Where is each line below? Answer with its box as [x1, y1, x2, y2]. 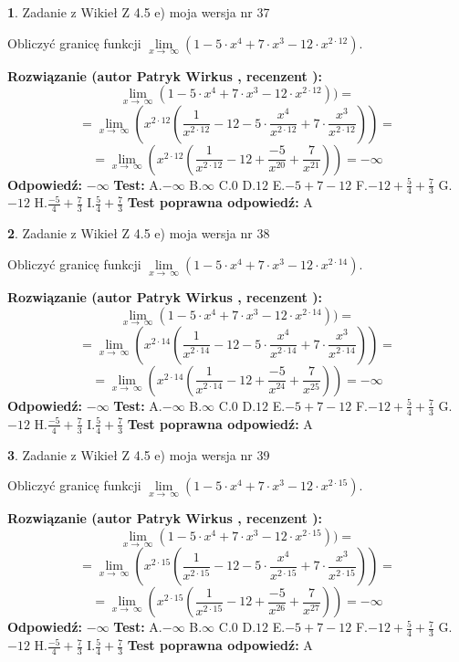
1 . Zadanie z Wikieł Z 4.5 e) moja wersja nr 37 [7, 3, 270, 21]
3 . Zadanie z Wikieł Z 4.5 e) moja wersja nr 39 [7, 445, 270, 464]
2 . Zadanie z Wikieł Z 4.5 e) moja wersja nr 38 [7, 224, 270, 243]
